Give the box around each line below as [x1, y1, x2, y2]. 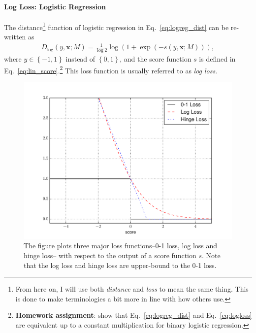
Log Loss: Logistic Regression [4, 1, 106, 11]
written [4, 32, 26, 42]
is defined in [199, 54, 236, 64]
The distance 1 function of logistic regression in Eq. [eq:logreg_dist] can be [4, 20, 229, 32]
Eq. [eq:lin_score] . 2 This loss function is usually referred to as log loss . [4, 64, 218, 75]
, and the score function [120, 54, 192, 64]
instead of [65, 54, 96, 64]
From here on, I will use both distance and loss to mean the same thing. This [15, 284, 249, 294]
